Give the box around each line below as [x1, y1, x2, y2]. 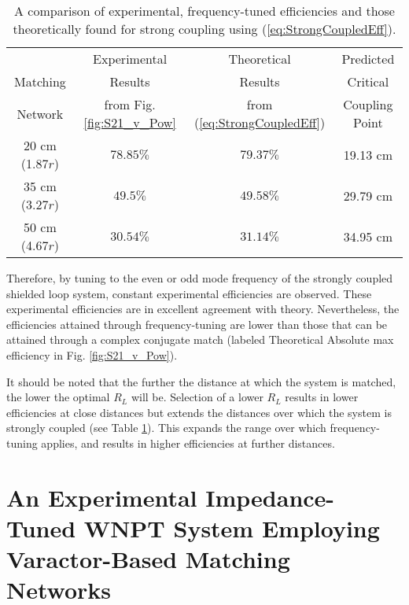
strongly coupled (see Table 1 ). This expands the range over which [6, 419, 326, 436]
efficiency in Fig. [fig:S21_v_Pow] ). [6, 346, 178, 363]
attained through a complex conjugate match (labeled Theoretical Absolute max [6, 331, 394, 348]
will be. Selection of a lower [131, 389, 263, 405]
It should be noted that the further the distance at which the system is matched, [6, 373, 396, 389]
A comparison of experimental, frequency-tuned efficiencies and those [14, 2, 395, 20]
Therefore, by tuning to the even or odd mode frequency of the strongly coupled [6, 270, 393, 286]
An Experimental [6, 481, 197, 513]
